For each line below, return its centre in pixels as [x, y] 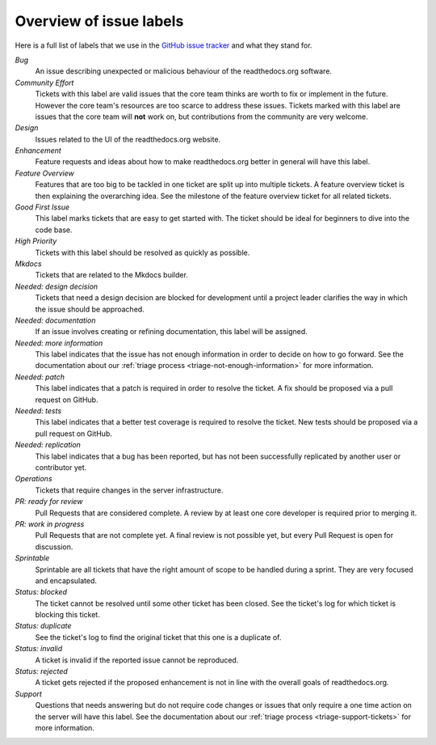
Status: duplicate [43, 626]
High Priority [36, 241]
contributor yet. [61, 468]
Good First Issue [42, 207]
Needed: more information [59, 343]
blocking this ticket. [67, 615]
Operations [34, 479]
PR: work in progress [50, 524]
